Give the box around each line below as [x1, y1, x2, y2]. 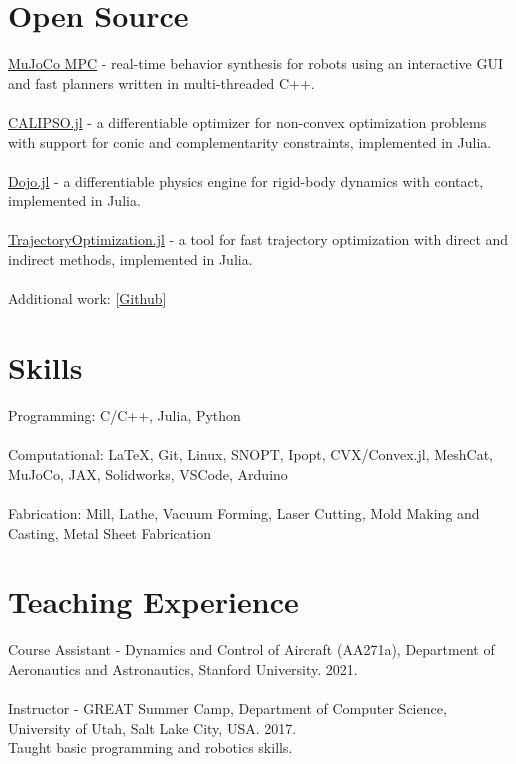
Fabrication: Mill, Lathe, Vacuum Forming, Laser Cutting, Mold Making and [8, 502, 480, 523]
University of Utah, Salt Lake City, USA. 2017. [8, 717, 297, 738]
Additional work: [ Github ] [8, 288, 167, 309]
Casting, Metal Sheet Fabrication [8, 522, 211, 543]
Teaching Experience [8, 581, 299, 622]
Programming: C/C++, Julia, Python [8, 404, 241, 425]
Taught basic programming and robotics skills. [8, 737, 293, 758]
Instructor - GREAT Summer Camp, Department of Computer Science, [8, 698, 447, 719]
